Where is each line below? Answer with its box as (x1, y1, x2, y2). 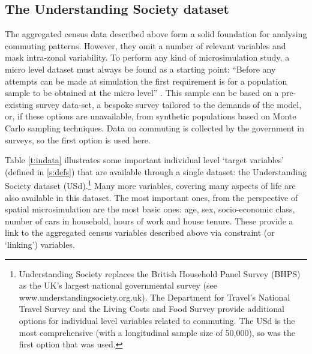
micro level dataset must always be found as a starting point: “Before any (5, 62, 276, 75)
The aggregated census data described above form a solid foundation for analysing (5, 28, 307, 40)
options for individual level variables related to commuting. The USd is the (19, 314, 295, 326)
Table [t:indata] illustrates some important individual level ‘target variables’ (5, 154, 284, 166)
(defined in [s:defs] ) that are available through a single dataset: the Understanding (5, 165, 307, 178)
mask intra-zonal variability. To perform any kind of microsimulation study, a (5, 51, 290, 64)
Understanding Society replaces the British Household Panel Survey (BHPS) (19, 267, 301, 280)
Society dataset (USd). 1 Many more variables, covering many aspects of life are (5, 178, 296, 191)
